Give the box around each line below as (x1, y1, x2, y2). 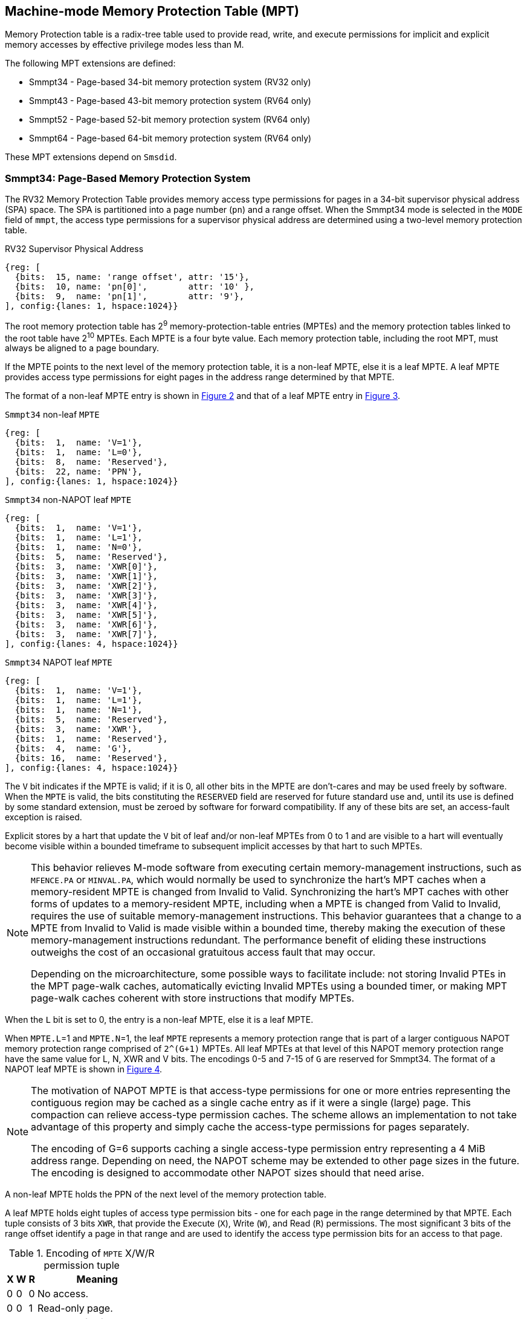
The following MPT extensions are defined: (5, 58, 176, 69)
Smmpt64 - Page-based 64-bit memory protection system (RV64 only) (29, 133, 312, 144)
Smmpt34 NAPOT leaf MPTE (5, 657, 112, 668)
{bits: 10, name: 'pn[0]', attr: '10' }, (15, 282, 255, 292)
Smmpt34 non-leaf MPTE (5, 409, 100, 420)
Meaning (76, 1273, 118, 1286)
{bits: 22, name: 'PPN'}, (15, 467, 143, 477)
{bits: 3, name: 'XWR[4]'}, (15, 600, 158, 611)
